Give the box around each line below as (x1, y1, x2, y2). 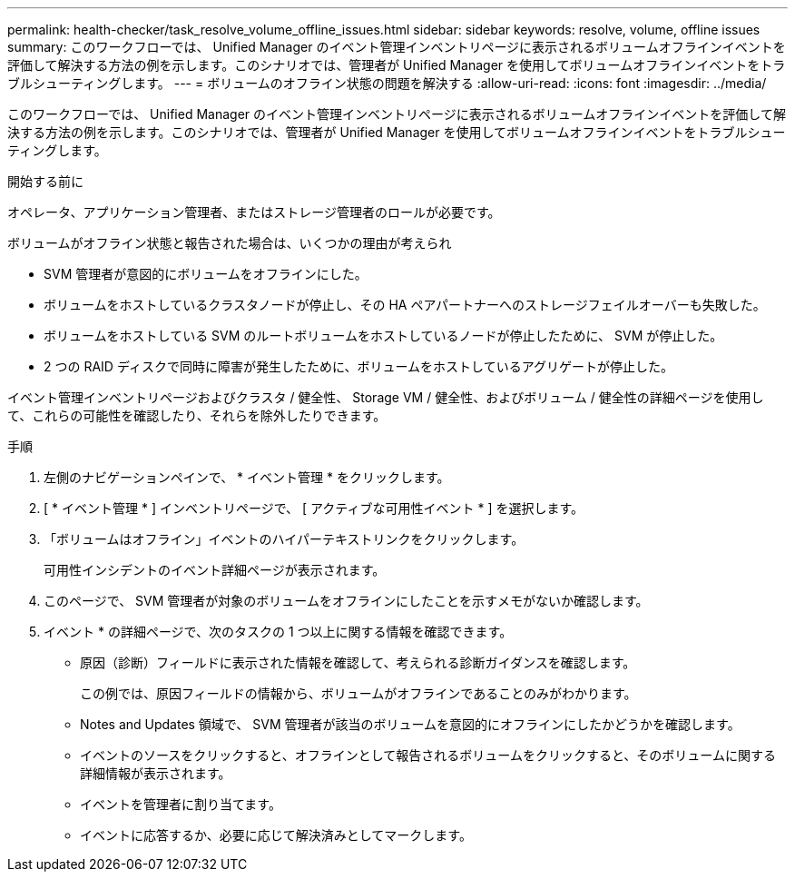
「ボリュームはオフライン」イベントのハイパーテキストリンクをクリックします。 (44, 531, 525, 547)
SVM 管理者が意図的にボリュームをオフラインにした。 (44, 266, 368, 281)
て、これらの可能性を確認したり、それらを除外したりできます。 (7, 408, 387, 423)
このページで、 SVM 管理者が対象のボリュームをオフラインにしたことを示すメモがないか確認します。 (44, 593, 649, 608)
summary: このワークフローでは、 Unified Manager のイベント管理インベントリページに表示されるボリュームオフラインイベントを (7, 39, 786, 54)
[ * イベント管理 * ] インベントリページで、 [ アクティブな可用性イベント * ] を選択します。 (44, 500, 584, 516)
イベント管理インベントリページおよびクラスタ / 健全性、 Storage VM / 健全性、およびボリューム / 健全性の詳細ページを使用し (7, 390, 764, 405)
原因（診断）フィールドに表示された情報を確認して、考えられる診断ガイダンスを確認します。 (80, 655, 636, 670)
